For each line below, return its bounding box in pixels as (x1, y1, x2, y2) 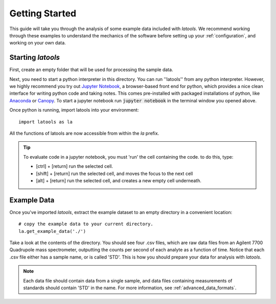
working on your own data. (9, 40, 66, 46)
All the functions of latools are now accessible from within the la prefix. (9, 130, 159, 136)
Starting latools (9, 53, 60, 62)
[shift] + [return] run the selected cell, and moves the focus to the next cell (36, 170, 193, 177)
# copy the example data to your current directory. (18, 221, 153, 227)
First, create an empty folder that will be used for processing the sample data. (9, 67, 173, 73)
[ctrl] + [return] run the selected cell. (36, 163, 113, 169)
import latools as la (18, 119, 73, 125)
